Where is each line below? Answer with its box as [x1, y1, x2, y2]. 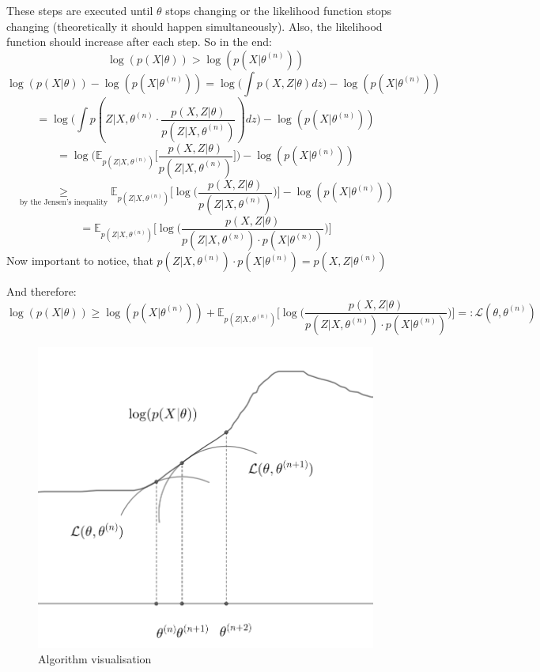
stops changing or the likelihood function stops [165, 2, 392, 18]
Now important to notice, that [6, 252, 153, 269]
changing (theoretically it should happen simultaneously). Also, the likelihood [6, 17, 383, 34]
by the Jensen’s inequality [19, 198, 108, 206]
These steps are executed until [6, 2, 153, 18]
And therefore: [6, 283, 77, 300]
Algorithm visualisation [38, 651, 152, 667]
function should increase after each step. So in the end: [6, 33, 272, 50]
